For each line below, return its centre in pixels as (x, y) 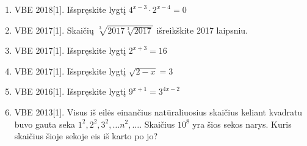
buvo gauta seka (45, 124)
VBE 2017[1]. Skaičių (54, 30)
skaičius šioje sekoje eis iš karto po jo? (86, 136)
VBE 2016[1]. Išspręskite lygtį (70, 91)
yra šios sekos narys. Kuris (242, 124)
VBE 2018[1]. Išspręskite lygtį (70, 9)
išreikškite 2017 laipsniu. (202, 30)
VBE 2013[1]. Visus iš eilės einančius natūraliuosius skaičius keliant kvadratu (158, 111)
